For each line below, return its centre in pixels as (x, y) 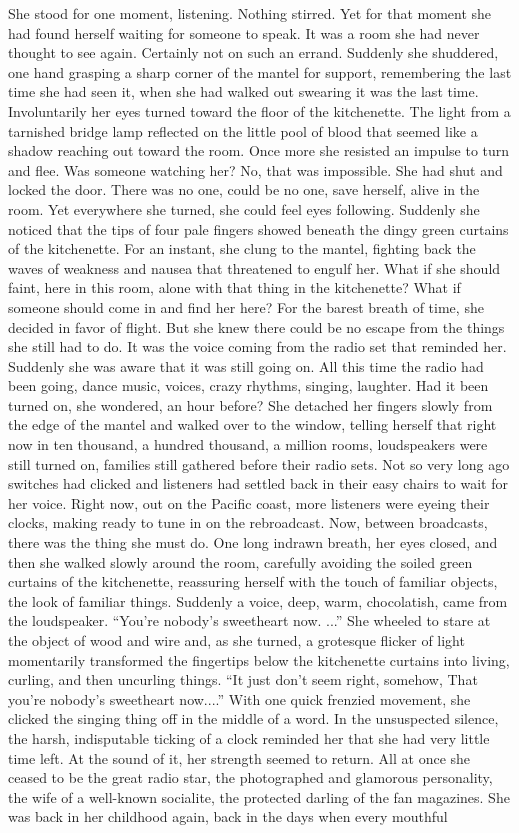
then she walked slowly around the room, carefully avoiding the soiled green (240, 561)
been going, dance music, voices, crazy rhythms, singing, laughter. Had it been (248, 385)
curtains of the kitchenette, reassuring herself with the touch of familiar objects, (253, 581)
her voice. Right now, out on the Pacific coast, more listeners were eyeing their (249, 502)
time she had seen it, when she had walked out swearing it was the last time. (243, 91)
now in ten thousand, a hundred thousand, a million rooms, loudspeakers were (248, 444)
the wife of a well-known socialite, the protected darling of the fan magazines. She (259, 796)
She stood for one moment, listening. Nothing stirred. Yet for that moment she (250, 13)
